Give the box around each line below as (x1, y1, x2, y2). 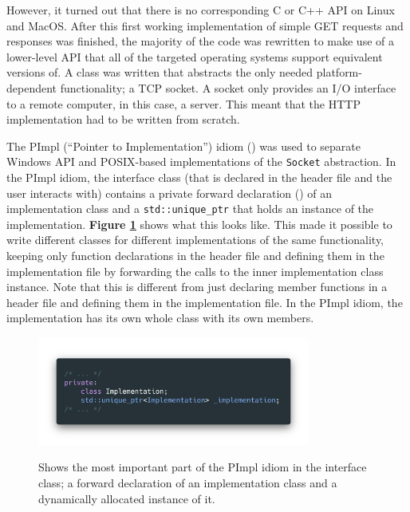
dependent (6, 79, 57, 96)
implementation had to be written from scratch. (6, 111, 240, 128)
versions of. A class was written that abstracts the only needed (6, 64, 313, 81)
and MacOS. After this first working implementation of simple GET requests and (6, 17, 404, 33)
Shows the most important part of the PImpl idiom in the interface (38, 459, 367, 475)
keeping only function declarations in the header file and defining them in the (6, 247, 384, 264)
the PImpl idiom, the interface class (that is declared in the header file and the (6, 169, 392, 185)
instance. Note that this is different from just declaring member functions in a (6, 278, 388, 295)
